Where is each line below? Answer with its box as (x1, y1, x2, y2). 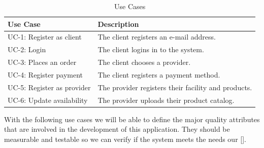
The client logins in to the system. (97, 44, 204, 55)
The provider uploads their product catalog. (97, 94, 235, 105)
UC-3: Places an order (8, 57, 77, 67)
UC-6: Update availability (8, 94, 88, 105)
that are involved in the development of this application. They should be (4, 124, 230, 134)
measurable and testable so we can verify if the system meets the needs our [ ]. (4, 133, 246, 144)
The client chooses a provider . (97, 57, 191, 67)
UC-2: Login (8, 44, 46, 55)
